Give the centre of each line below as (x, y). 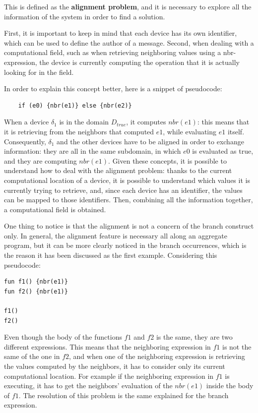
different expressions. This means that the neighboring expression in (107, 346)
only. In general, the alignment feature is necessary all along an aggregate (116, 235)
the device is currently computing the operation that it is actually (139, 62)
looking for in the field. (39, 72)
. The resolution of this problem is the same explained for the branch (124, 395)
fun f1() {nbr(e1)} (36, 282)
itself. (236, 131)
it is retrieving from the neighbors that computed (79, 131)
